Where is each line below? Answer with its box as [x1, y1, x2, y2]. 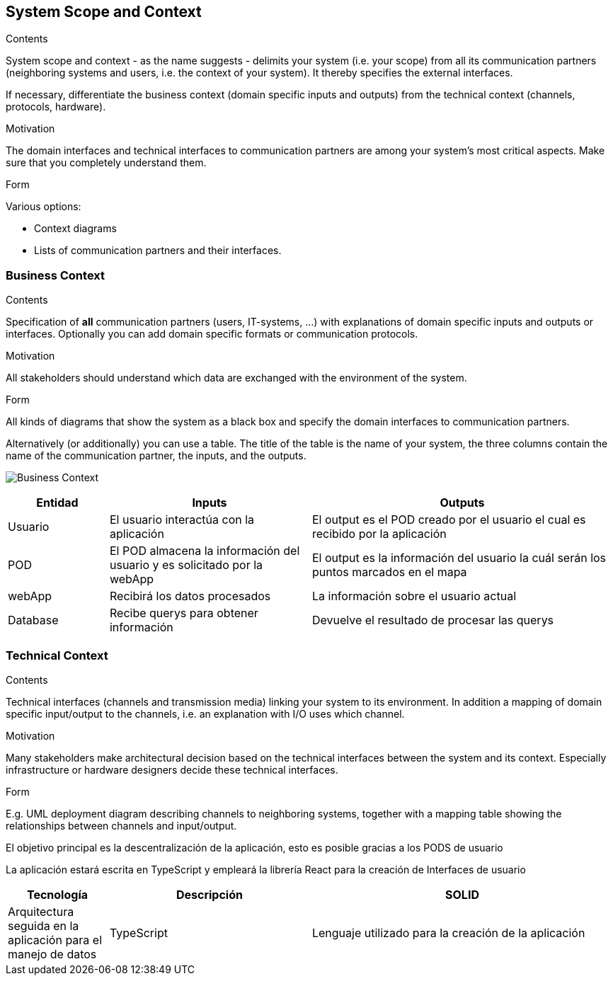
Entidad [36, 495, 79, 510]
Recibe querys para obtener [109, 606, 258, 621]
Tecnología [26, 887, 88, 902]
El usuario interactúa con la [109, 512, 255, 527]
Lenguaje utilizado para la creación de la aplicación [311, 925, 585, 940]
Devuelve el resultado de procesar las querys [311, 613, 554, 628]
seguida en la [8, 918, 79, 933]
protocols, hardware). [6, 101, 106, 113]
